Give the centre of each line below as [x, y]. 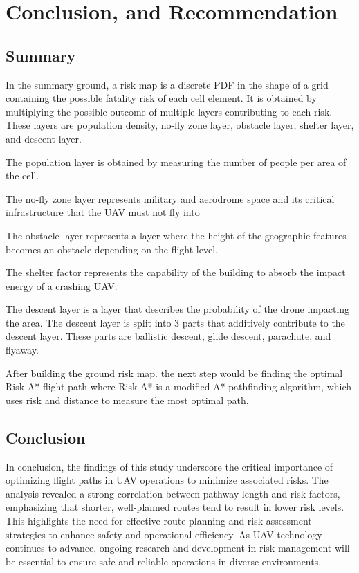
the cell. [22, 175]
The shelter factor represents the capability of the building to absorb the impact [176, 272]
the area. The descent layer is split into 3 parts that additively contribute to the [175, 322]
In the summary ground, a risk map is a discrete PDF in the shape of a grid [167, 84]
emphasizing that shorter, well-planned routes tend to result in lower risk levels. [175, 507]
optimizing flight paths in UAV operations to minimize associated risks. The [167, 480]
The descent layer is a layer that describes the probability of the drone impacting [178, 309]
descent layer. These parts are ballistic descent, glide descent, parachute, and [168, 336]
